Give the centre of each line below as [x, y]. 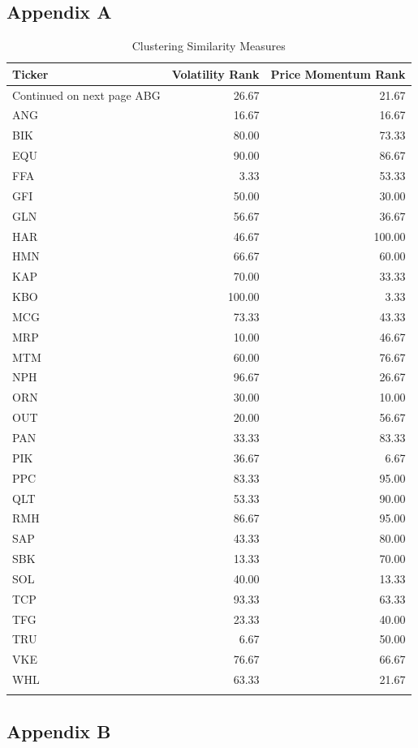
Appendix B [59, 731]
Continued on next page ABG [86, 95]
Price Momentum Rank [338, 73]
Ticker [30, 73]
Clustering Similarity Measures [209, 46]
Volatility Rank [215, 73]
